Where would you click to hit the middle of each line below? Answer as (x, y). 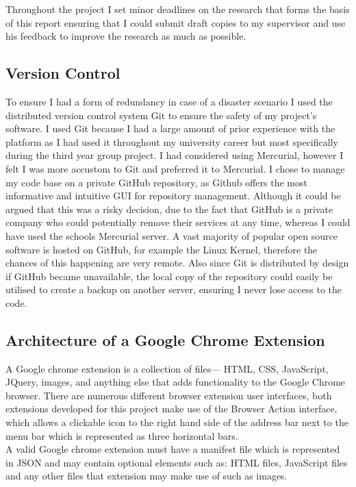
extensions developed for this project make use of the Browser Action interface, (171, 409)
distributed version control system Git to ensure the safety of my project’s (161, 115)
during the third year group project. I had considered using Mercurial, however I (175, 155)
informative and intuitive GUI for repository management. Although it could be (173, 196)
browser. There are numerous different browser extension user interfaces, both (169, 395)
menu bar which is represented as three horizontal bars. (122, 435)
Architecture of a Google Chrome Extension (165, 339)
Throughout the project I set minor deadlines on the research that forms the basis (178, 9)
